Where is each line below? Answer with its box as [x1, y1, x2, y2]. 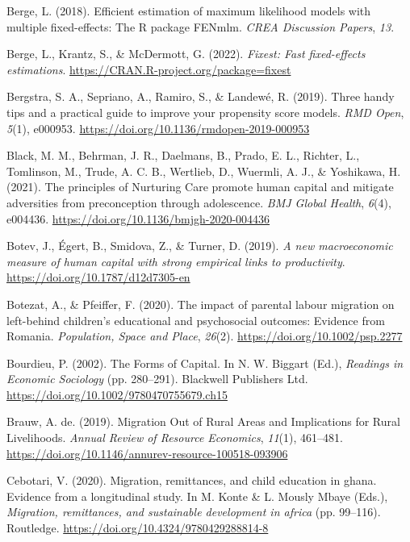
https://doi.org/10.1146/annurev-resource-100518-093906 [6, 444, 288, 461]
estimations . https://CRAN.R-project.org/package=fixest [6, 60, 291, 77]
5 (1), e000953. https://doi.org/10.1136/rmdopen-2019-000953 [6, 119, 310, 136]
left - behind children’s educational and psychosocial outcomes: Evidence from [6, 311, 385, 328]
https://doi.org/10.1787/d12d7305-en [6, 269, 190, 286]
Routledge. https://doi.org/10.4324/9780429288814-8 [6, 519, 269, 536]
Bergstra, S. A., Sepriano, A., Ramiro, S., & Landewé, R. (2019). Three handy [6, 88, 395, 105]
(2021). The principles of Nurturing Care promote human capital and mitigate [6, 178, 394, 195]
